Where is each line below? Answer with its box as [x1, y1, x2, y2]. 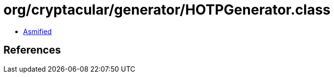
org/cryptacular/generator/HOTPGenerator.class [3, 1, 331, 18]
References [3, 44, 61, 57]
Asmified [23, 27, 52, 36]
